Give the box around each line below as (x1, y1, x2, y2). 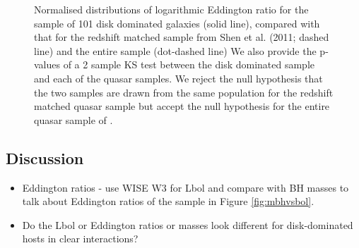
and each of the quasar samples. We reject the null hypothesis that (34, 70, 323, 85)
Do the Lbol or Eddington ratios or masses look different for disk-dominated (22, 217, 353, 232)
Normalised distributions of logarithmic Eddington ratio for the (34, 2, 309, 16)
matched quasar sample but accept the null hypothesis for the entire (34, 99, 330, 113)
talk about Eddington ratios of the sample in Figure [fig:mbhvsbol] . (22, 194, 314, 209)
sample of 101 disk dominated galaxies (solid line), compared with (34, 15, 320, 30)
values (34, 57, 61, 72)
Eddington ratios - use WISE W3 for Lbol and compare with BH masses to (22, 180, 349, 194)
